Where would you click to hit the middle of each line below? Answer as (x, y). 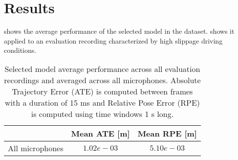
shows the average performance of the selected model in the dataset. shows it (119, 31)
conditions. (20, 50)
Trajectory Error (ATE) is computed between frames (102, 91)
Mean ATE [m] (100, 133)
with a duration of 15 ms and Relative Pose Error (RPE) (102, 102)
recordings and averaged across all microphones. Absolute (102, 80)
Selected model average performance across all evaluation (102, 69)
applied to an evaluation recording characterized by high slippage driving (113, 40)
